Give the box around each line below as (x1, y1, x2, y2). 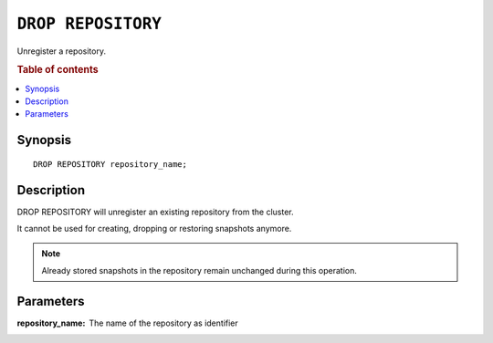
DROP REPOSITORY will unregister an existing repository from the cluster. (16, 206, 294, 217)
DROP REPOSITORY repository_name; (33, 159, 187, 169)
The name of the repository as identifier (89, 317, 239, 328)
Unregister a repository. (16, 46, 107, 57)
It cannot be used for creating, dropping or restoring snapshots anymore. (16, 223, 292, 234)
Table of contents (16, 64, 100, 77)
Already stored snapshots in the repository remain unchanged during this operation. (41, 265, 358, 275)
